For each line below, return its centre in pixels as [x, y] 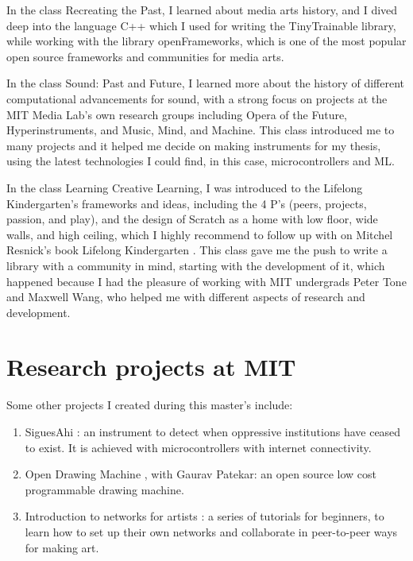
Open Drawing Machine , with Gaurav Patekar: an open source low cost [201, 474]
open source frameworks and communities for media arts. [145, 56]
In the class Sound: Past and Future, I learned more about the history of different [206, 83]
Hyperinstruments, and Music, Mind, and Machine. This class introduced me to [201, 130]
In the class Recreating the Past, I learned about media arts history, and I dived [202, 10]
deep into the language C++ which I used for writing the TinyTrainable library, [201, 25]
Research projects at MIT [151, 367]
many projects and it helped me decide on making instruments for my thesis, [194, 145]
